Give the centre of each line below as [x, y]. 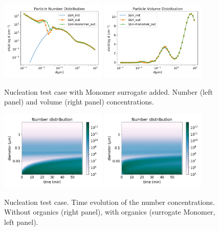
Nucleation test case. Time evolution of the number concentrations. [109, 202]
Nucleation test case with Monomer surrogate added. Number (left [108, 91]
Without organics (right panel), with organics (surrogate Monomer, [110, 212]
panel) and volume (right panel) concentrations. [79, 102]
